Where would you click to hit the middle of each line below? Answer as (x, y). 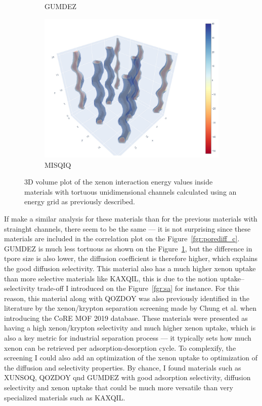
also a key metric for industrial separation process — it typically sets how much (128, 338)
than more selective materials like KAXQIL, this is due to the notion (111, 278)
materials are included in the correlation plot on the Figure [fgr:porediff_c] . (122, 238)
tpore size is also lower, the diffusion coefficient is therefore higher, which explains (131, 258)
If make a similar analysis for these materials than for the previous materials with (131, 218)
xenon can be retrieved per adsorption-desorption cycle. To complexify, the (120, 347)
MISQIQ (58, 164)
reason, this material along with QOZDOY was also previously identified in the (127, 298)
